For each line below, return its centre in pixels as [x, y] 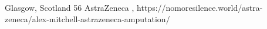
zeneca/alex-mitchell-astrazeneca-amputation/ [87, 18]
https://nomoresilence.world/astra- [200, 7]
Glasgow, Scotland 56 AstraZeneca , [70, 7]
